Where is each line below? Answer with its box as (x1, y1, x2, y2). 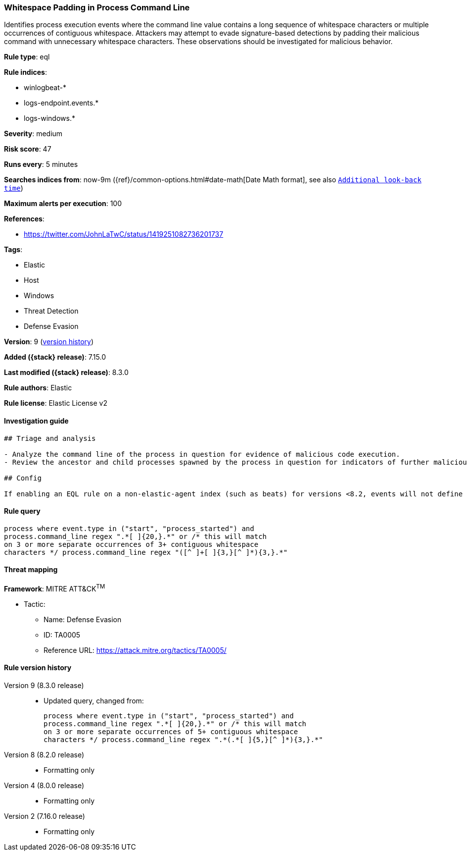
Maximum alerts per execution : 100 (4, 199, 122, 208)
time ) (4, 184, 23, 193)
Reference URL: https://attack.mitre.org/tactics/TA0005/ (44, 645, 227, 654)
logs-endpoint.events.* (24, 99, 99, 107)
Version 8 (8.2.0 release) (4, 750, 85, 759)
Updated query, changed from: (44, 696, 144, 705)
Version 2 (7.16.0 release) (4, 811, 85, 820)
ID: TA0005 (44, 630, 81, 639)
